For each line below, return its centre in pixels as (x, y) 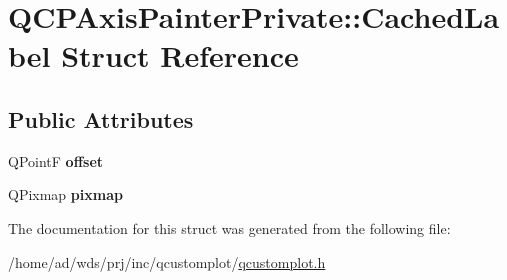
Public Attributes (101, 118)
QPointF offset (56, 160)
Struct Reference (180, 55)
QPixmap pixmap (65, 194)
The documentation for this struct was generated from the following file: (229, 227)
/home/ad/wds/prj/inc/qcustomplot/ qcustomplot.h (167, 261)
